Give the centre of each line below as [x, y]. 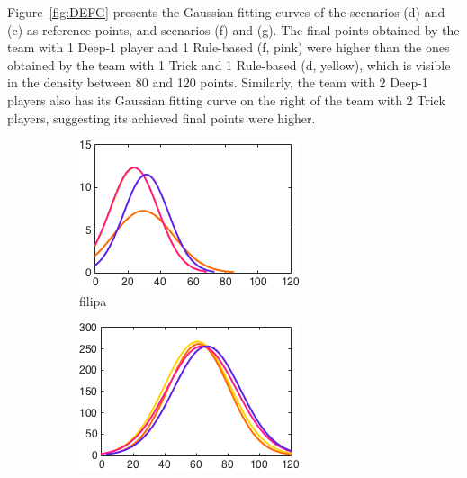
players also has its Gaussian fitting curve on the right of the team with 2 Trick [226, 99]
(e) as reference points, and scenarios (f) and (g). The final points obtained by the [233, 29]
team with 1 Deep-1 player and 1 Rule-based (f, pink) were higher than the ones [229, 47]
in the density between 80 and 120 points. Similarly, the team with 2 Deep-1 [218, 82]
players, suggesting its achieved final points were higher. [162, 117]
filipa [93, 300]
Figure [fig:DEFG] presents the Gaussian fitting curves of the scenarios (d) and [226, 12]
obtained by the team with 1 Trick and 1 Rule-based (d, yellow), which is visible [229, 64]
